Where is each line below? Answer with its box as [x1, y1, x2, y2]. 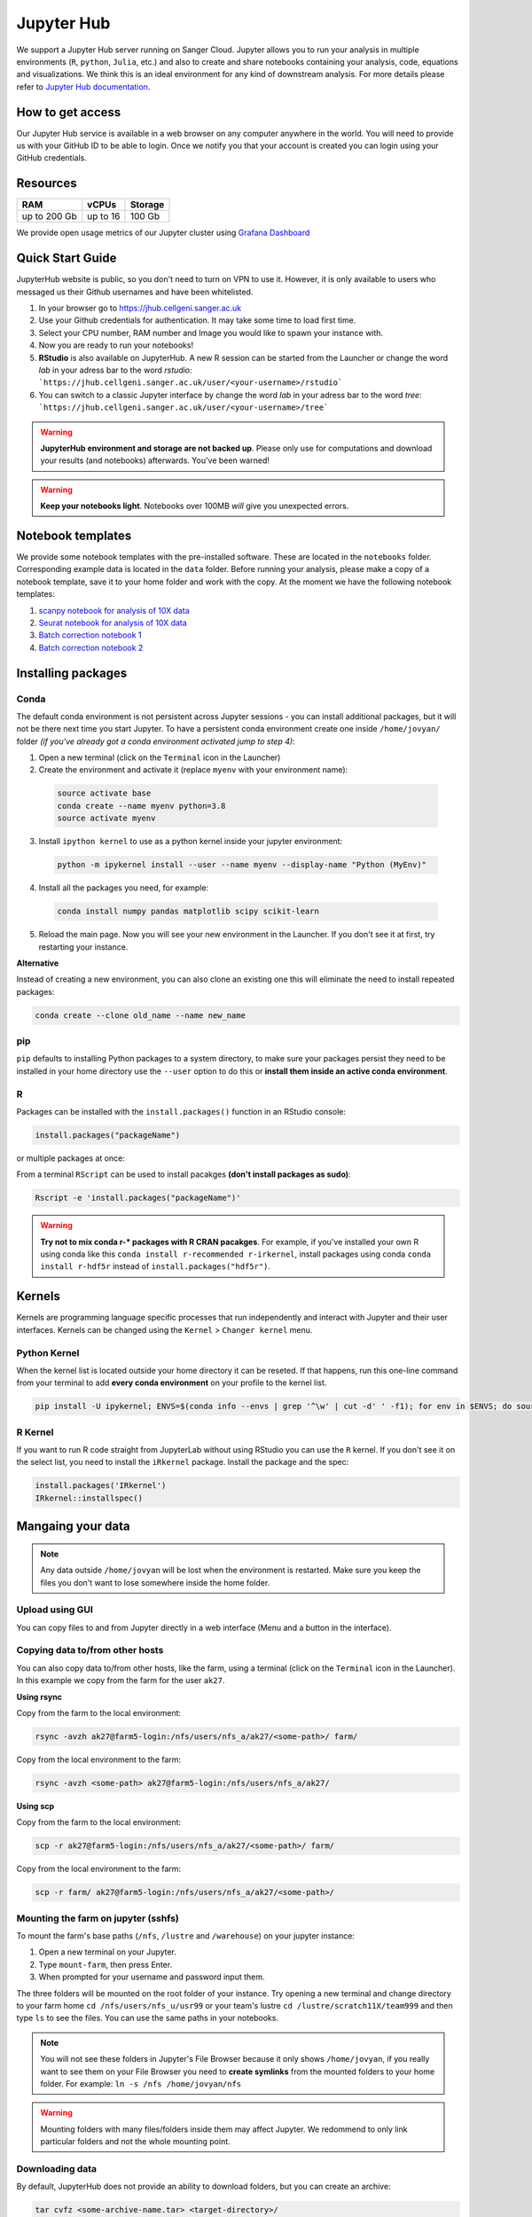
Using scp [16, 1800, 55, 1811]
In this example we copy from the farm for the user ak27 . [16, 1675, 225, 1686]
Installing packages [16, 665, 128, 680]
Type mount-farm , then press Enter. [38, 1959, 173, 1970]
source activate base [57, 788, 152, 798]
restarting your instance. [38, 941, 129, 952]
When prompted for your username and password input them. [38, 1971, 265, 1982]
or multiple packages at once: [16, 1153, 126, 1163]
